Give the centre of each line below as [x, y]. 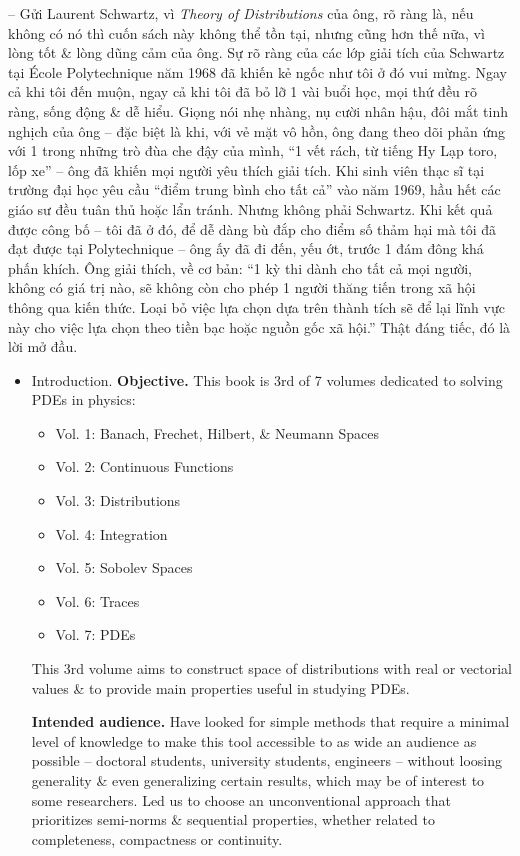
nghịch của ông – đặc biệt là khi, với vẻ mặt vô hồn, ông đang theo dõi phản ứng [257, 130]
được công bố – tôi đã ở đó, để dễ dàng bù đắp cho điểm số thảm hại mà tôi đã [252, 228]
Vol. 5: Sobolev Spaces [124, 567]
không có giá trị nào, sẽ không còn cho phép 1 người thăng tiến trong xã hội [242, 287]
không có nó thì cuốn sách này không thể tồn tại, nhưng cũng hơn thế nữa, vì [246, 32]
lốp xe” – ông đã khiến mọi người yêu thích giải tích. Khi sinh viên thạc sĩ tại [246, 169]
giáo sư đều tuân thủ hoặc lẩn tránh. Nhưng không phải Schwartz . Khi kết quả [250, 208]
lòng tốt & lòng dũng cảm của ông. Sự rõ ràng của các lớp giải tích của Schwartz [256, 52]
